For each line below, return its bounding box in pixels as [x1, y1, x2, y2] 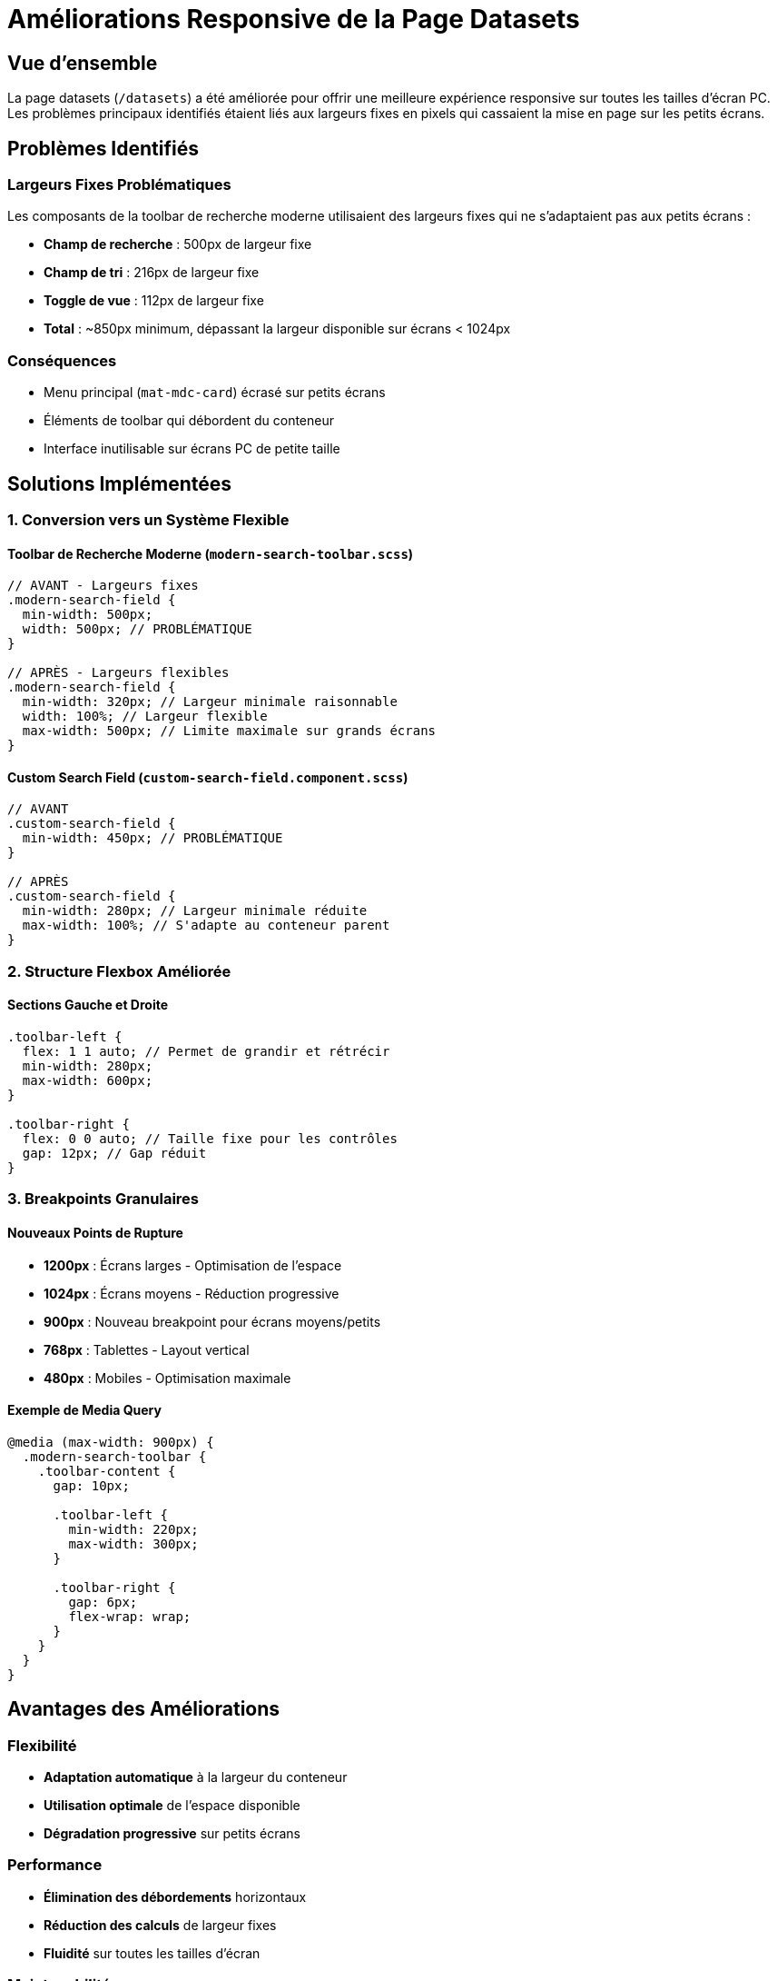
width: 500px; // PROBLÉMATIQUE [22, 622, 252, 637]
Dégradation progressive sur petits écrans [44, 1826, 300, 1842]
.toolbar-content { [37, 1463, 176, 1478]
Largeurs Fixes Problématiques [7, 175, 231, 194]
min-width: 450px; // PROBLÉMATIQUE [22, 831, 283, 846]
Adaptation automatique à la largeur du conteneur [44, 1769, 348, 1786]
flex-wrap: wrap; [68, 1608, 192, 1624]
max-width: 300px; [68, 1536, 199, 1551]
